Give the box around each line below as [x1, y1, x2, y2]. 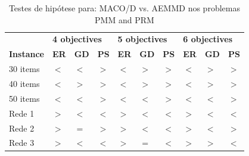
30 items [9, 63, 40, 75]
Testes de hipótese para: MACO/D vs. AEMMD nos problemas [8, 2, 240, 14]
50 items [9, 92, 40, 104]
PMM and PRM [95, 13, 154, 26]
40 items [9, 77, 40, 89]
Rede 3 [9, 136, 35, 149]
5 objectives [117, 33, 167, 45]
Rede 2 [9, 121, 35, 134]
